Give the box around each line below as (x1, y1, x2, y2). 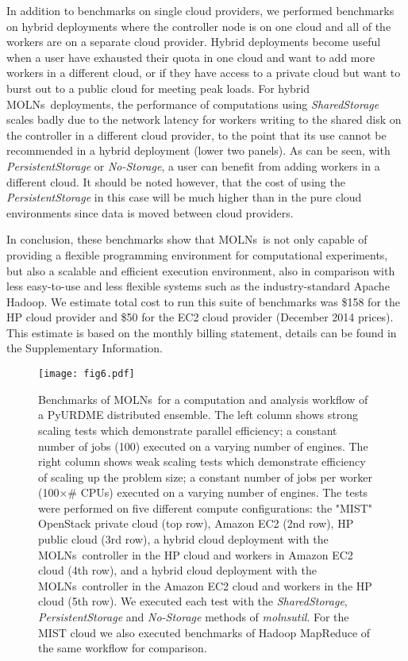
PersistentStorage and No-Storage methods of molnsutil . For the (38, 609, 349, 625)
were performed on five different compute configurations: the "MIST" (38, 499, 373, 516)
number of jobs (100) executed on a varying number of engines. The (38, 437, 368, 454)
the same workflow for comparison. (38, 640, 207, 656)
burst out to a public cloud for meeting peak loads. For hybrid (6, 79, 310, 96)
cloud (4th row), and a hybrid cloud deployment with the (38, 562, 317, 578)
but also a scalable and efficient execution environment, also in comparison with (6, 262, 395, 279)
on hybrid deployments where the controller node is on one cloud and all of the (6, 17, 391, 34)
